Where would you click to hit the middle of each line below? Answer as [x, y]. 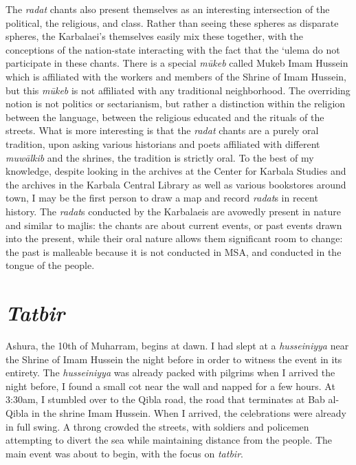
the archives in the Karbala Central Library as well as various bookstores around [176, 184]
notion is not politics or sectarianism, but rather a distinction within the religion [176, 104]
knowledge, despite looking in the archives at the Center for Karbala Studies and [176, 171]
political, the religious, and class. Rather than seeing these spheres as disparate [172, 22]
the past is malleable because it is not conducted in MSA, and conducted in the [174, 251]
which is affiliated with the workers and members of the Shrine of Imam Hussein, [176, 76]
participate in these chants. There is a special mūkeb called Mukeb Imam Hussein [177, 63]
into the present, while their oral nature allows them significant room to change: [174, 238]
